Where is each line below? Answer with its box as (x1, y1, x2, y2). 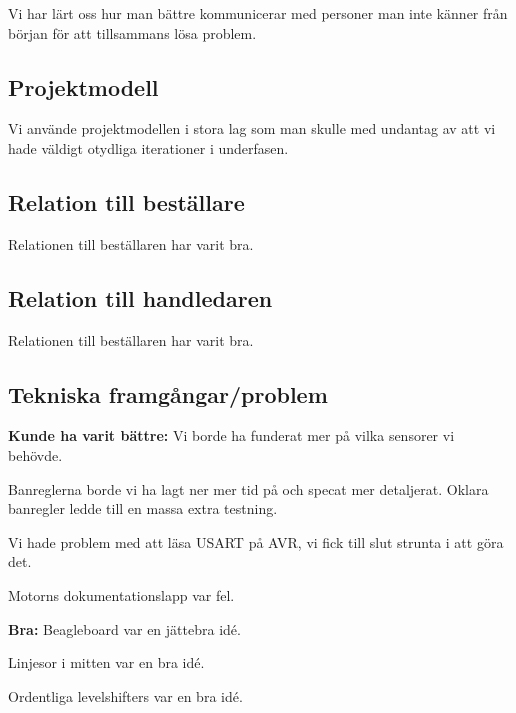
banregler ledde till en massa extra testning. (8, 498, 278, 519)
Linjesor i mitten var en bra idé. (8, 652, 205, 673)
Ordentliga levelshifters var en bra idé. (8, 685, 243, 706)
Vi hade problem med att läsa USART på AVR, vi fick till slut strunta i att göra (8, 531, 504, 552)
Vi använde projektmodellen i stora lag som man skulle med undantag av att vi (8, 118, 496, 139)
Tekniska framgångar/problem (8, 378, 328, 409)
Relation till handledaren (8, 282, 273, 313)
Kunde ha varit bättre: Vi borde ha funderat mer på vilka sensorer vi (8, 425, 455, 446)
